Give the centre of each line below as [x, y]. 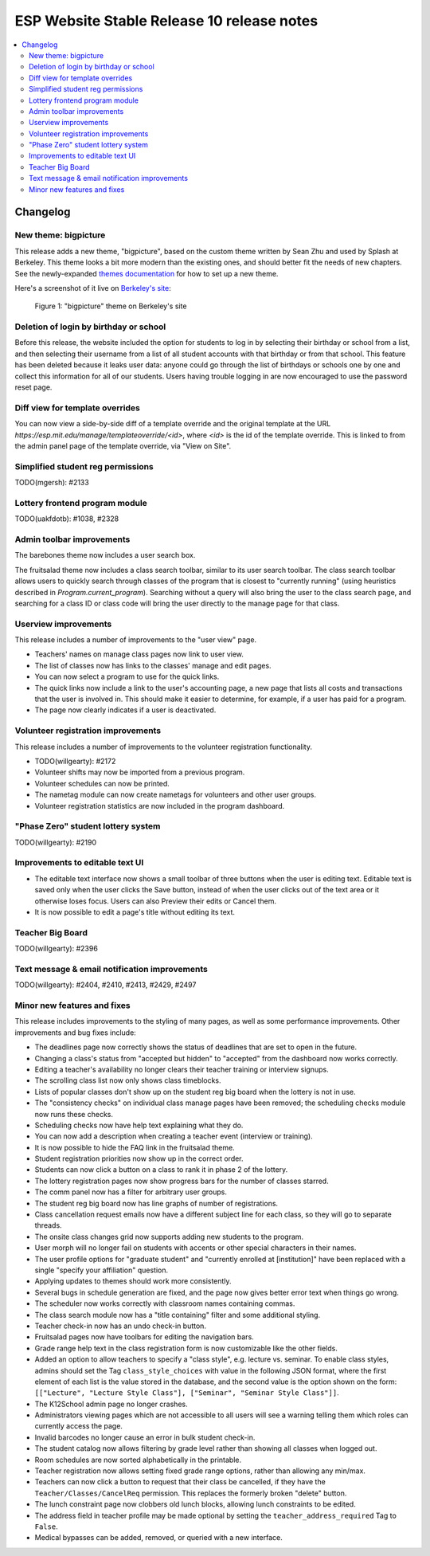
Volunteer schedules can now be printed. [102, 783]
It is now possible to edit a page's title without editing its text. [135, 911]
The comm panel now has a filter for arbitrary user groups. [131, 1192]
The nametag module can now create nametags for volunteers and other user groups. [176, 795]
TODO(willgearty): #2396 [57, 949]
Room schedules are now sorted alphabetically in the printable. [138, 1460]
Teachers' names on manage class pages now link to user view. [139, 654]
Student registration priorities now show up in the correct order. [139, 1158]
